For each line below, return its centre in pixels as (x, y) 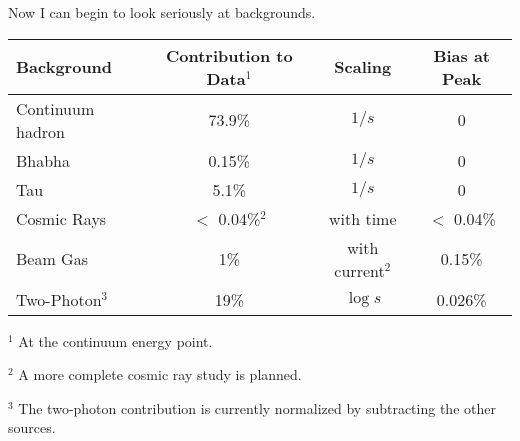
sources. (32, 427)
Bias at (461, 55)
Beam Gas (52, 259)
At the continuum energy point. (115, 340)
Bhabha (43, 160)
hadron (40, 131)
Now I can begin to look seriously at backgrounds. (162, 12)
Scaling (363, 67)
